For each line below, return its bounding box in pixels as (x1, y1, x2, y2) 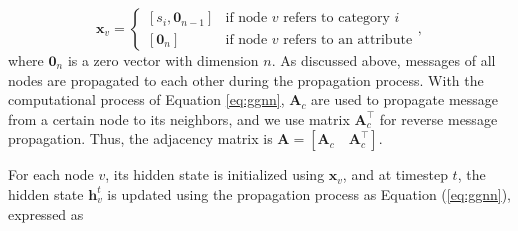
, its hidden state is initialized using (105, 164, 325, 185)
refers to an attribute (283, 32, 413, 47)
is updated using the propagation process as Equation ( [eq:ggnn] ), (107, 183, 511, 204)
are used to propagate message (311, 89, 499, 110)
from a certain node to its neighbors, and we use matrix (8, 108, 350, 129)
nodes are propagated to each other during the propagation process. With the (8, 69, 484, 90)
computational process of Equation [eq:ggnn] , (8, 89, 285, 110)
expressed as (8, 203, 84, 224)
